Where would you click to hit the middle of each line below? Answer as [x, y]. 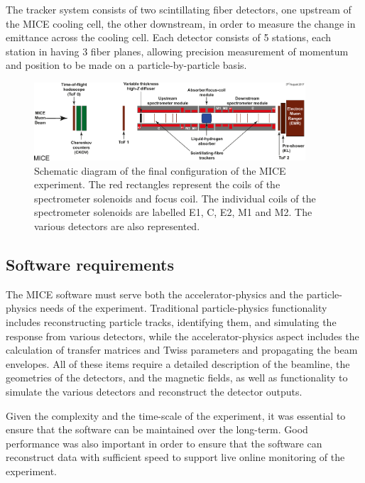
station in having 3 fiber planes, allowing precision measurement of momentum [177, 51]
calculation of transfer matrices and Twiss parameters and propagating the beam [182, 350]
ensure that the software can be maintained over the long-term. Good [157, 429]
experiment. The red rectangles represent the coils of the [157, 184]
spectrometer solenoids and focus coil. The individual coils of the [175, 198]
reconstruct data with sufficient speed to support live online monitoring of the [175, 457]
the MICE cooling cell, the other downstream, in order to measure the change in [181, 23]
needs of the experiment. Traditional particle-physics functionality [184, 308]
